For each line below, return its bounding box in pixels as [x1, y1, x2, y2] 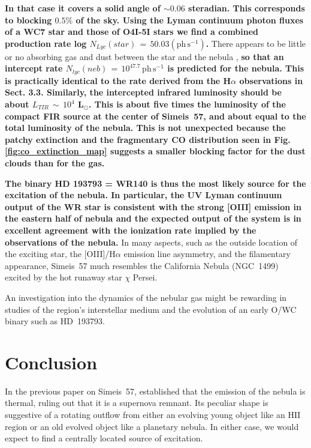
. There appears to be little [206, 37, 306, 49]
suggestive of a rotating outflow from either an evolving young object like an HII [5, 408, 301, 421]
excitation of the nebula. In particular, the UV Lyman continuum [5, 189, 282, 201]
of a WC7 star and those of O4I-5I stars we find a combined [5, 25, 259, 38]
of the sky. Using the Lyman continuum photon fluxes [76, 13, 304, 26]
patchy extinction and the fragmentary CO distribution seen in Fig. [5, 133, 291, 145]
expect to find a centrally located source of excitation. [5, 432, 203, 444]
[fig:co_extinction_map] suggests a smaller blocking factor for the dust [5, 145, 306, 157]
